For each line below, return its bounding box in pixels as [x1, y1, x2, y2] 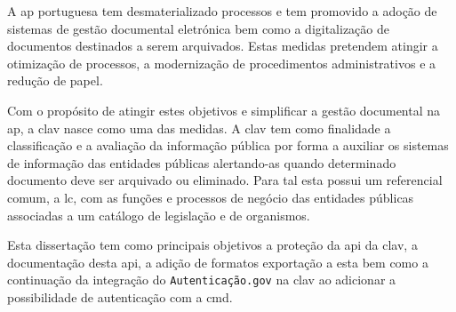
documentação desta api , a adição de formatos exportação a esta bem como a [7, 252, 428, 271]
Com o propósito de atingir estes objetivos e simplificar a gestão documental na [7, 100, 441, 119]
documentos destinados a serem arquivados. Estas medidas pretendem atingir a [7, 36, 438, 55]
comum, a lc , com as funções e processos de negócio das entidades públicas [7, 188, 414, 206]
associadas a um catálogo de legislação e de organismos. [7, 205, 310, 224]
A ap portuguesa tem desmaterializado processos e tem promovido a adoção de [7, 2, 437, 20]
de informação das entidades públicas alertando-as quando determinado [7, 153, 396, 172]
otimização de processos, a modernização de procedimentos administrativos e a [7, 53, 436, 72]
